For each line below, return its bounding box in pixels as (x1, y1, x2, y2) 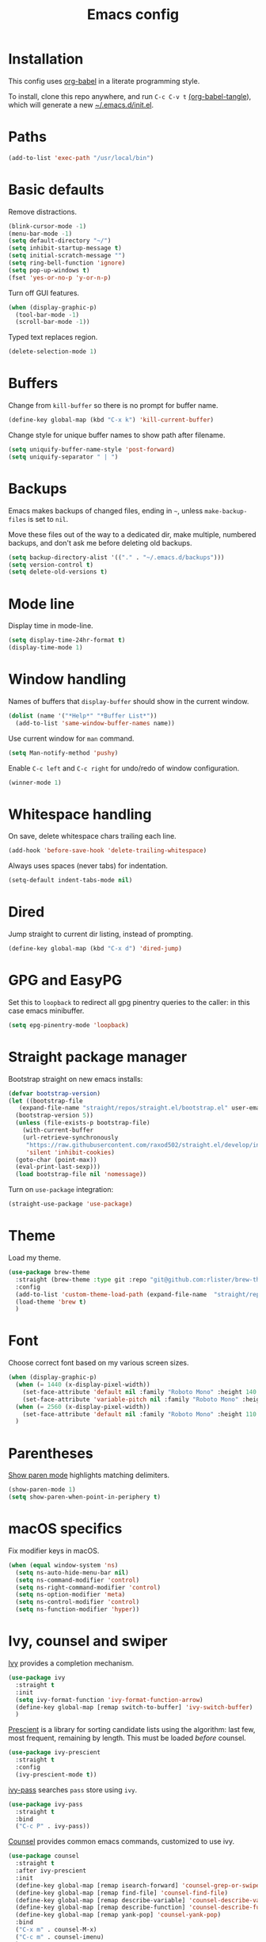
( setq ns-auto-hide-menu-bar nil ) (15, 1568, 129, 1577)
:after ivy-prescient (15, 1867, 87, 1875)
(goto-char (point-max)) (15, 1156, 97, 1163)
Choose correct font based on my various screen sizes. (8, 1358, 189, 1368)
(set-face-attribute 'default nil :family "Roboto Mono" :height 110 (22, 1410, 257, 1418)
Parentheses (8, 1444, 93, 1462)
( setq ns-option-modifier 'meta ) (15, 1590, 126, 1599)
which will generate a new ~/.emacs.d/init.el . (8, 100, 154, 109)
